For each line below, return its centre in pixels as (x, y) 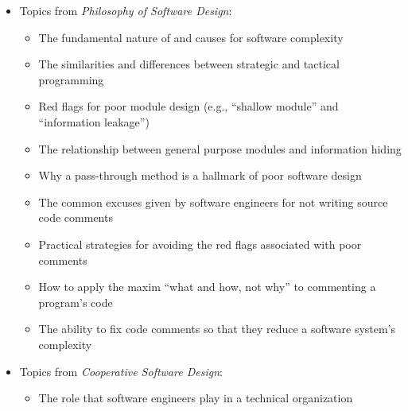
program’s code (76, 302)
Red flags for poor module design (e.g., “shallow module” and (188, 106)
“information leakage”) (94, 121)
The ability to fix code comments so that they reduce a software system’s (217, 329)
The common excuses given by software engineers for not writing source (213, 202)
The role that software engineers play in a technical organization (196, 398)
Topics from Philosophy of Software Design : (126, 10)
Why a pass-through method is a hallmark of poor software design (200, 175)
